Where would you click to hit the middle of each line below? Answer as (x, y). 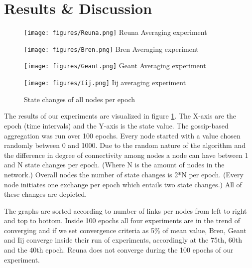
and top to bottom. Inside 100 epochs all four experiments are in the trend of (122, 220)
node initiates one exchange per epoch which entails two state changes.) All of (123, 184)
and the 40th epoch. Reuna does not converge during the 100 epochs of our (119, 250)
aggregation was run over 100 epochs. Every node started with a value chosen (122, 135)
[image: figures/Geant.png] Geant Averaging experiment (115, 66)
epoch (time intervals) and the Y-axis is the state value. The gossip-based (116, 125)
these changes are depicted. (46, 194)
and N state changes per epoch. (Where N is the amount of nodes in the (114, 165)
